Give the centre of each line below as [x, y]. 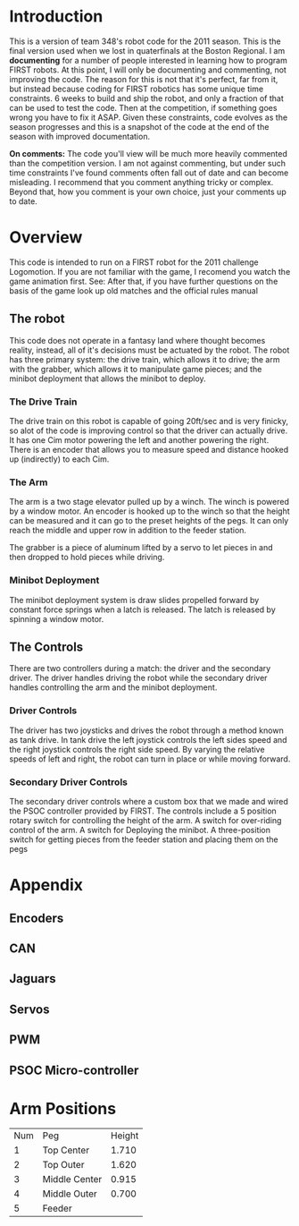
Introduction [56, 17]
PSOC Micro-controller [74, 1070]
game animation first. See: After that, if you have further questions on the [144, 281]
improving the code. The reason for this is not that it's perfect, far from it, [144, 79]
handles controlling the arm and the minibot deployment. [113, 687]
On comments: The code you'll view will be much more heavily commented [149, 153]
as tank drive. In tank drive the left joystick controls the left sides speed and [148, 739]
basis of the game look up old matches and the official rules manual [134, 290]
